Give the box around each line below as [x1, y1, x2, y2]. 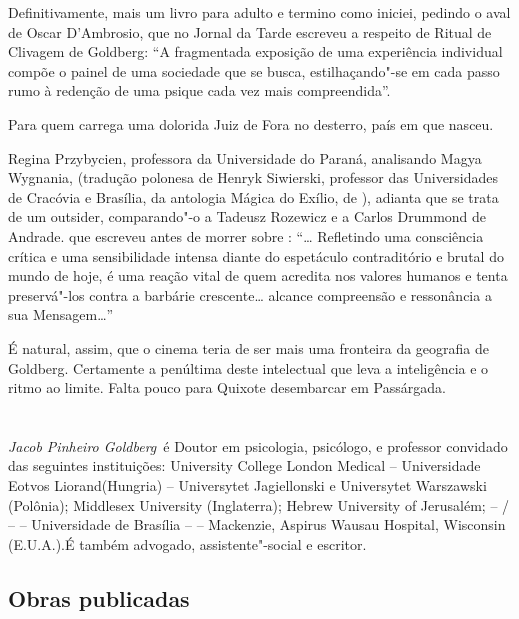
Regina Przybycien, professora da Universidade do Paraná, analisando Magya [8, 147, 482, 168]
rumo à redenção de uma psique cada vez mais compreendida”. [8, 80, 391, 101]
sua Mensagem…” [8, 304, 114, 325]
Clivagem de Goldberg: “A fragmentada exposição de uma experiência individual [8, 41, 503, 62]
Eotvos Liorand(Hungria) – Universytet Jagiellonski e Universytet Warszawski [8, 475, 487, 496]
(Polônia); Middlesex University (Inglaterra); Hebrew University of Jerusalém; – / [8, 494, 510, 515]
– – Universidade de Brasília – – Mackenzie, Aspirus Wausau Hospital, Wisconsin [8, 514, 506, 535]
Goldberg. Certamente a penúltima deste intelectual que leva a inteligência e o [8, 357, 489, 378]
